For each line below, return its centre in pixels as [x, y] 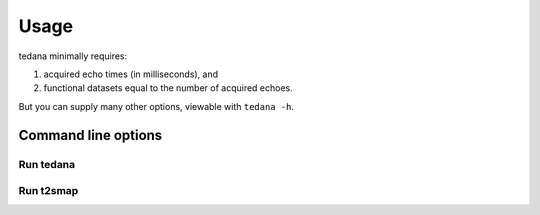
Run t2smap [48, 191]
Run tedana [47, 164]
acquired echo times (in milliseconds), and [131, 74]
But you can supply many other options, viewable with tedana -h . [156, 106]
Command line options [90, 135]
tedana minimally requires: [73, 56]
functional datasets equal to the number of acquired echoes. [168, 88]
